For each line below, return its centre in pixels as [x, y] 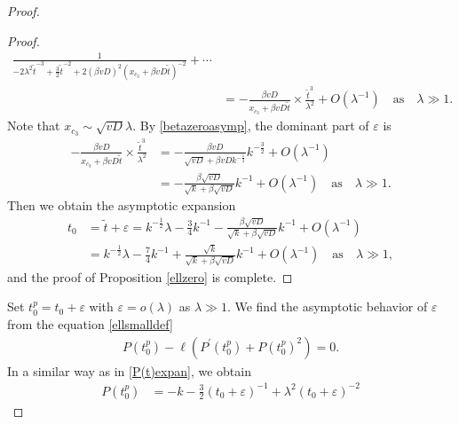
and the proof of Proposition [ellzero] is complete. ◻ [150, 276]
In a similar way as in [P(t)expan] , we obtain [129, 370]
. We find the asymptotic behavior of [327, 306]
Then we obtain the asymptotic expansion [122, 205]
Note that [34, 126]
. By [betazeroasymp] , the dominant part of [251, 126]
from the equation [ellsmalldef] [90, 323]
